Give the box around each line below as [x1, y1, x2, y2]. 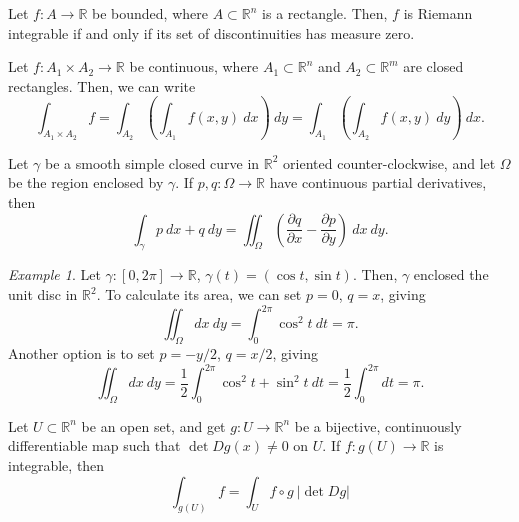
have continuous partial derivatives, [269, 172, 487, 193]
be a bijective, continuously [294, 415, 462, 436]
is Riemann [403, 3, 473, 23]
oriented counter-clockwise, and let [283, 152, 496, 173]
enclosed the [413, 264, 489, 285]
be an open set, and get [81, 415, 226, 436]
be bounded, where [92, 3, 208, 23]
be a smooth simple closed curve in [45, 152, 260, 173]
